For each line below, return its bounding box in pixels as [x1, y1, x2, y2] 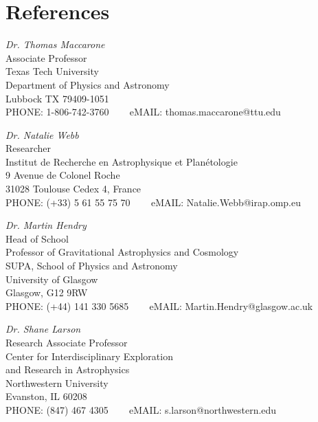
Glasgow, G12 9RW [5, 285, 88, 300]
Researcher [5, 141, 52, 155]
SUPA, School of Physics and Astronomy [5, 258, 178, 273]
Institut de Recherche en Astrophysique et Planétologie [5, 154, 238, 168]
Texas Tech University [5, 64, 99, 78]
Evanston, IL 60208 [5, 389, 87, 403]
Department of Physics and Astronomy [5, 77, 170, 91]
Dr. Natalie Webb [5, 127, 79, 142]
